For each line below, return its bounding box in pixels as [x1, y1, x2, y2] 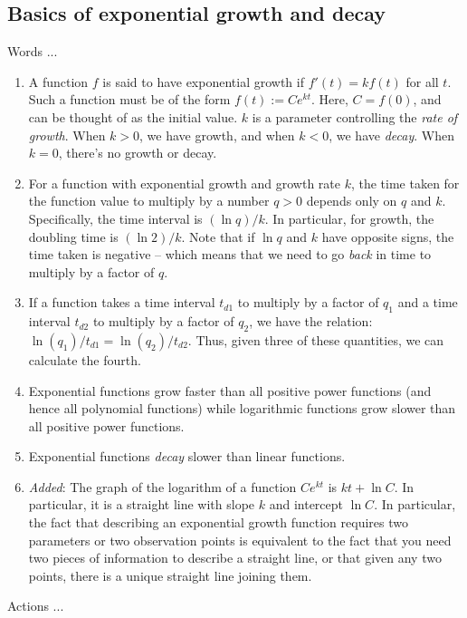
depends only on [306, 191, 397, 210]
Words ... [7, 42, 58, 61]
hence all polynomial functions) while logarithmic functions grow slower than [28, 399, 456, 418]
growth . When [28, 125, 106, 144]
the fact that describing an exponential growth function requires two [28, 513, 408, 532]
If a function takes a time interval [28, 293, 215, 312]
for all [405, 72, 439, 91]
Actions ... [7, 596, 64, 615]
